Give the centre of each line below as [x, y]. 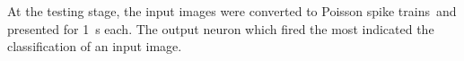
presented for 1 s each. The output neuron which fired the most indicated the [221, 28]
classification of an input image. [95, 46]
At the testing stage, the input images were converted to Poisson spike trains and [232, 11]
